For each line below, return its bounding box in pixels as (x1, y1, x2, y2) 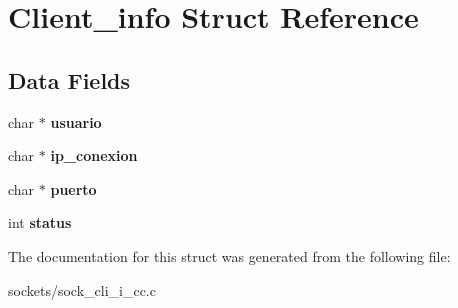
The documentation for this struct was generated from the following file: (8, 245, 451, 266)
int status (8, 212, 72, 233)
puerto (50, 178, 97, 199)
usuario (50, 111, 102, 132)
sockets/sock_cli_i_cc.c (8, 279, 156, 300)
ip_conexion (50, 145, 138, 166)
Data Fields (8, 64, 131, 95)
